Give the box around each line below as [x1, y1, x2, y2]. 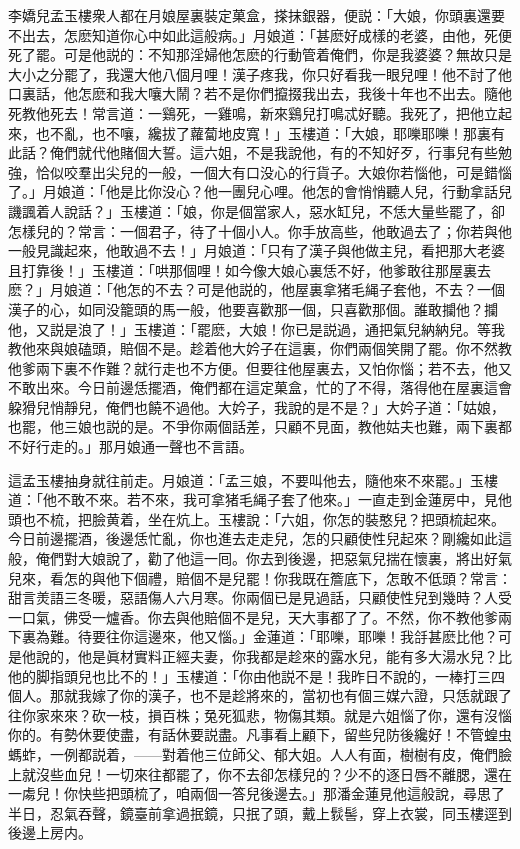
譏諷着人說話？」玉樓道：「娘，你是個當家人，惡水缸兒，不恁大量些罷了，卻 [8, 200, 505, 221]
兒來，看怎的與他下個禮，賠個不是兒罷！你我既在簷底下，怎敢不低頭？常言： [8, 567, 512, 588]
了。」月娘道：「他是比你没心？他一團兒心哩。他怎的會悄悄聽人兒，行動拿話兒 [8, 181, 512, 202]
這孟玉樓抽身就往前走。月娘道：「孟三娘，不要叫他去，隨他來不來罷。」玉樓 [8, 469, 498, 490]
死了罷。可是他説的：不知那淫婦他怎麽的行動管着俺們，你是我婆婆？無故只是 [8, 44, 512, 65]
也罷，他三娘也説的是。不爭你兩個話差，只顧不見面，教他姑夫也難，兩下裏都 [8, 416, 512, 437]
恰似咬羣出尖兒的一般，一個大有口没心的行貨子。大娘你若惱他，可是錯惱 [35, 161, 512, 182]
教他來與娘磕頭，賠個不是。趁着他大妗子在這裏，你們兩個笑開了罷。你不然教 [8, 338, 512, 359]
